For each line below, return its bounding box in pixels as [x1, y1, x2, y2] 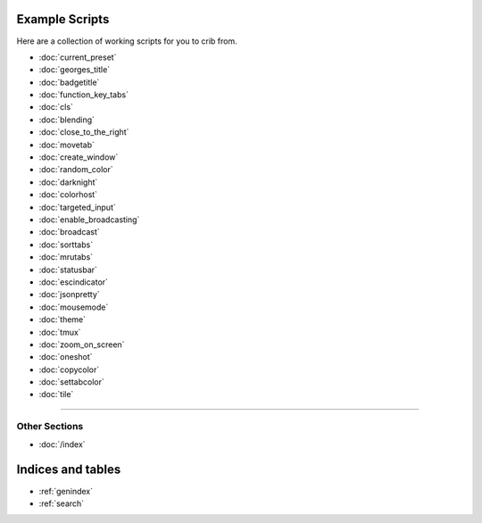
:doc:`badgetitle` [38, 77, 100, 87]
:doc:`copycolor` [38, 364, 100, 375]
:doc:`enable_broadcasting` [38, 214, 140, 225]
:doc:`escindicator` [38, 277, 109, 287]
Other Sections [16, 420, 84, 433]
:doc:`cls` [38, 102, 73, 112]
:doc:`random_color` [38, 164, 113, 175]
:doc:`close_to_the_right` [38, 127, 129, 137]
